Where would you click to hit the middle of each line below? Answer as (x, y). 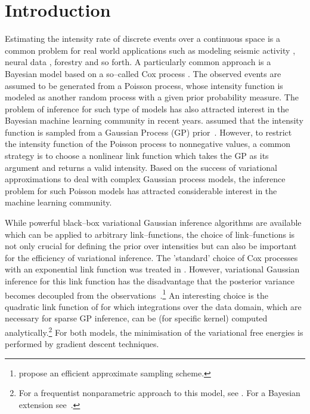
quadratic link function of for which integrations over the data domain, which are (153, 306)
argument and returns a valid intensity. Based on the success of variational (141, 167)
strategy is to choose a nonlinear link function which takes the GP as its (137, 156)
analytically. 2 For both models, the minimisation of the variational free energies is (154, 331)
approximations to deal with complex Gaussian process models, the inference (145, 179)
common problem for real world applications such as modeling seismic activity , (150, 50)
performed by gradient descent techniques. (82, 344)
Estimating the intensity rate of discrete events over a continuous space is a (143, 39)
